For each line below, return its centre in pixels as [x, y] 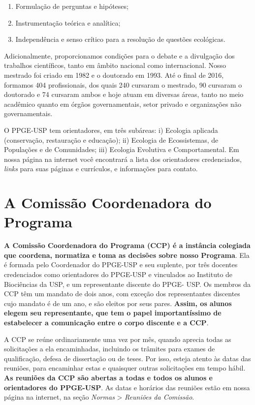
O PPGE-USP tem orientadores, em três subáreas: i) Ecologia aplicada [111, 130]
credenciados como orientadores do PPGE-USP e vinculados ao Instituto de [118, 274]
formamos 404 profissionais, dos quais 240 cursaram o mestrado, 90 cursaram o [123, 84]
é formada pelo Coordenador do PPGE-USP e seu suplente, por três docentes [121, 265]
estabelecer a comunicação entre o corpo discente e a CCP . [106, 322]
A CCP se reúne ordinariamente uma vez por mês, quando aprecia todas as [118, 339]
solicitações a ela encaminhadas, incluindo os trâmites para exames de [110, 349]
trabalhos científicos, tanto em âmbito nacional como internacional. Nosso [115, 65]
